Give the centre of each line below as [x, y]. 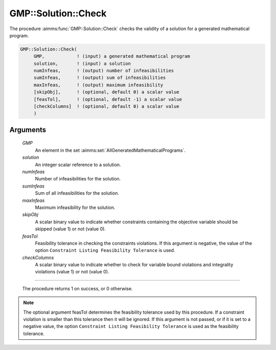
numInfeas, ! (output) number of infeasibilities [104, 71]
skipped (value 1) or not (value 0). [70, 229]
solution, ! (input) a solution [82, 63]
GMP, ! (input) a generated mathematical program [112, 56]
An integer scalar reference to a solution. [78, 165]
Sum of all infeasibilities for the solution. [77, 193]
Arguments [28, 130]
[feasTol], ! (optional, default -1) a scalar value [108, 99]
